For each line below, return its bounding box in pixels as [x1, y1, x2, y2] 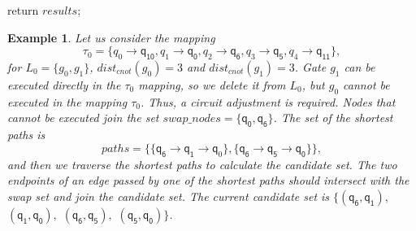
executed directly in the [7, 76, 121, 93]
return [7, 2, 39, 18]
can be [344, 58, 375, 75]
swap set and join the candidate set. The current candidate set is [7, 187, 330, 204]
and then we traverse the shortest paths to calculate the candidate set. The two [7, 155, 397, 172]
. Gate [294, 58, 327, 75]
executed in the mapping [7, 93, 128, 110]
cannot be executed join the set [7, 109, 159, 126]
